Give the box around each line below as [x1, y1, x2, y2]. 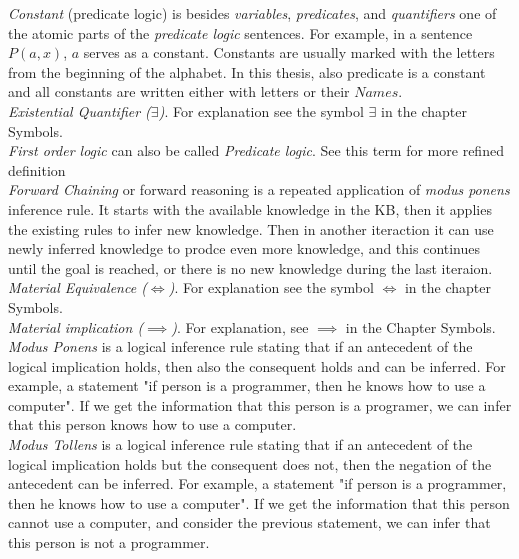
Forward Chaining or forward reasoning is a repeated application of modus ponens [8, 179, 510, 200]
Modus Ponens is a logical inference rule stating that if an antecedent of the [8, 336, 473, 357]
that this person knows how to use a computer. [8, 414, 297, 435]
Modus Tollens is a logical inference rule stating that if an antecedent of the [8, 434, 473, 455]
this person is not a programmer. [8, 532, 210, 553]
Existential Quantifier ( [8, 100, 151, 121]
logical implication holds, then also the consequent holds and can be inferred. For [8, 355, 506, 376]
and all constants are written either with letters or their [8, 81, 350, 102]
